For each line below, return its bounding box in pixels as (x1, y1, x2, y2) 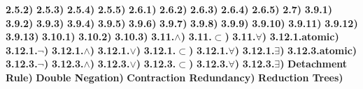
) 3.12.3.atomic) (280, 42, 357, 57)
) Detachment (280, 56, 348, 71)
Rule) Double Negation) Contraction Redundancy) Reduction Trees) (6, 70, 343, 84)
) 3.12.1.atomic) (262, 29, 339, 44)
